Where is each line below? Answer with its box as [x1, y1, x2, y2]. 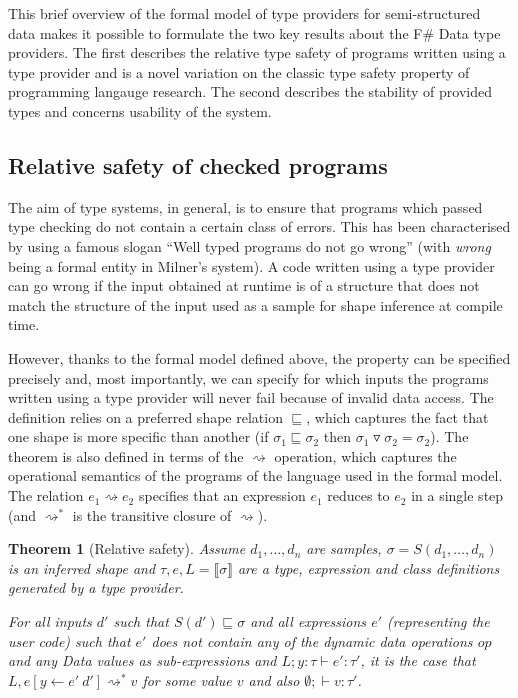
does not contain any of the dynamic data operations [151, 630, 473, 651]
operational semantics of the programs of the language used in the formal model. [8, 465, 503, 486]
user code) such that [8, 630, 131, 651]
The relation [8, 485, 84, 506]
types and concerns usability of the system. [8, 100, 272, 121]
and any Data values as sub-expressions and [8, 650, 277, 671]
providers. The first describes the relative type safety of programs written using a [8, 42, 506, 63]
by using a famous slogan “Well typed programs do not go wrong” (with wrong [8, 235, 491, 256]
